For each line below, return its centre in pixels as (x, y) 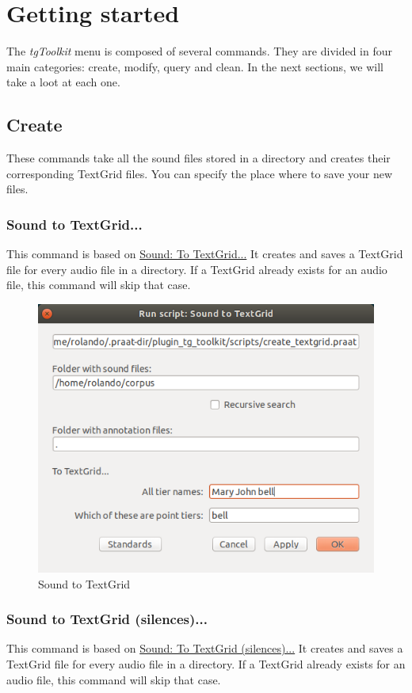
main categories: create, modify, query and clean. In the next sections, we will (195, 66)
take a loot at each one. (63, 82)
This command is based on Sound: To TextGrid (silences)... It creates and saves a (205, 648)
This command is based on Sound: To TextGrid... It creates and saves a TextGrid (205, 254)
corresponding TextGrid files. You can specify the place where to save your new (200, 173)
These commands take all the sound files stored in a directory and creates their (198, 158)
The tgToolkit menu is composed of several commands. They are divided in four (200, 51)
